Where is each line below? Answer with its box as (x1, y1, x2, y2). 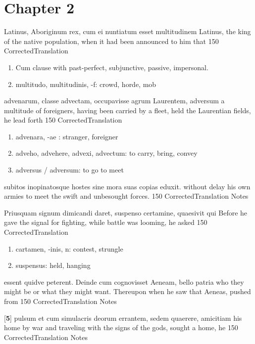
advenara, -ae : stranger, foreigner (15, 131, 118, 141)
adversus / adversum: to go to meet (15, 165, 124, 175)
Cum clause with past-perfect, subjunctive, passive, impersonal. (15, 62, 208, 72)
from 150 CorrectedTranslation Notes (4, 296, 117, 306)
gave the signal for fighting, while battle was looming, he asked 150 (4, 217, 207, 227)
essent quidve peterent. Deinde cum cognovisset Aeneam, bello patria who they (4, 276, 244, 287)
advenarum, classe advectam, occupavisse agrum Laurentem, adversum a (4, 95, 225, 106)
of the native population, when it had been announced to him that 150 (4, 36, 219, 46)
